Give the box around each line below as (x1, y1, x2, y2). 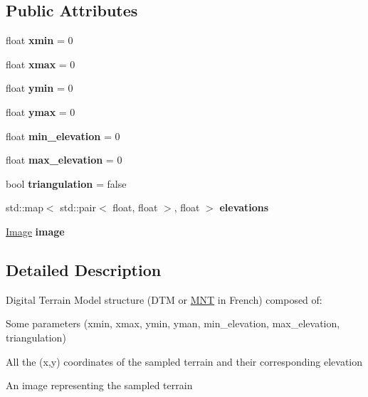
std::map (6, 200, 43, 215)
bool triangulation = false (6, 176, 127, 191)
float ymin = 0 (6, 80, 73, 95)
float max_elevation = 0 (6, 152, 122, 167)
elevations (219, 200, 269, 215)
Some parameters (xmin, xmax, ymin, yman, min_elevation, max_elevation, (6, 316, 340, 331)
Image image (6, 223, 65, 238)
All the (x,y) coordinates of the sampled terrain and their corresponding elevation (6, 354, 363, 369)
